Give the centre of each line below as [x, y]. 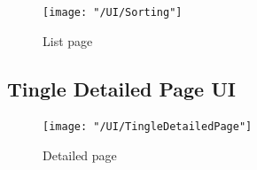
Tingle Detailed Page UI [121, 88]
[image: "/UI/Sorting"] [113, 12]
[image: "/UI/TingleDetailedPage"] [148, 127]
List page [68, 40]
